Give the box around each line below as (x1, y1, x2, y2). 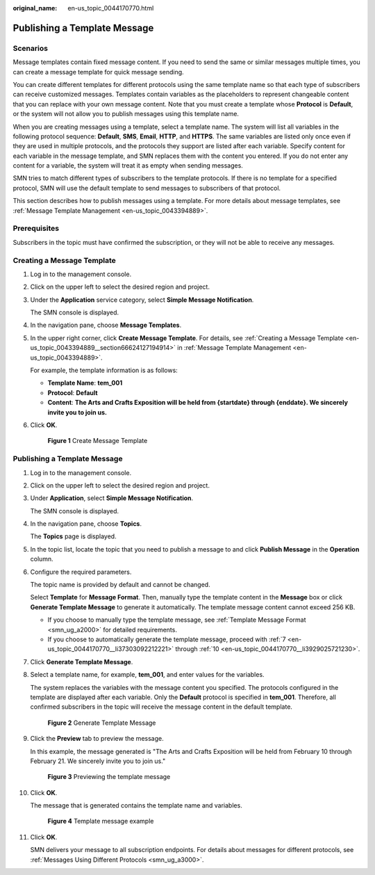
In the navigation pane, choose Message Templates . (30, 321, 182, 330)
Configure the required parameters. (30, 568, 132, 576)
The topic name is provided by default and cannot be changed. (30, 581, 211, 589)
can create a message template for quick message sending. (12, 67, 184, 76)
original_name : (12, 4, 58, 12)
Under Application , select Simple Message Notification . (30, 494, 194, 502)
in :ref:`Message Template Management (177, 344, 292, 352)
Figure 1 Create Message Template (47, 437, 148, 445)
